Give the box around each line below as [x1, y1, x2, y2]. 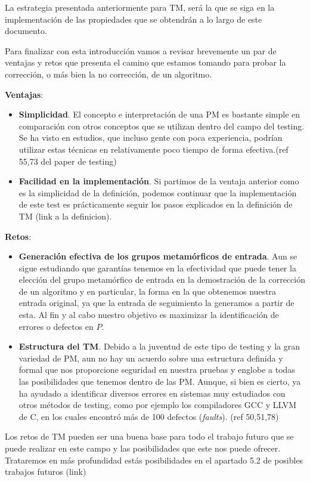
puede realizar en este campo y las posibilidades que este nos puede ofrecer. [5, 442, 281, 454]
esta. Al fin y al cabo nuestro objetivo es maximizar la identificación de [18, 308, 279, 321]
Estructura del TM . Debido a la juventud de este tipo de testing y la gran [18, 340, 300, 353]
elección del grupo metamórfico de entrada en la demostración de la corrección [18, 273, 305, 286]
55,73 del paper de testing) [18, 155, 117, 167]
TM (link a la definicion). [18, 209, 112, 222]
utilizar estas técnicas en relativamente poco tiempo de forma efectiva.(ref [18, 143, 289, 155]
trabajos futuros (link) [5, 465, 86, 478]
